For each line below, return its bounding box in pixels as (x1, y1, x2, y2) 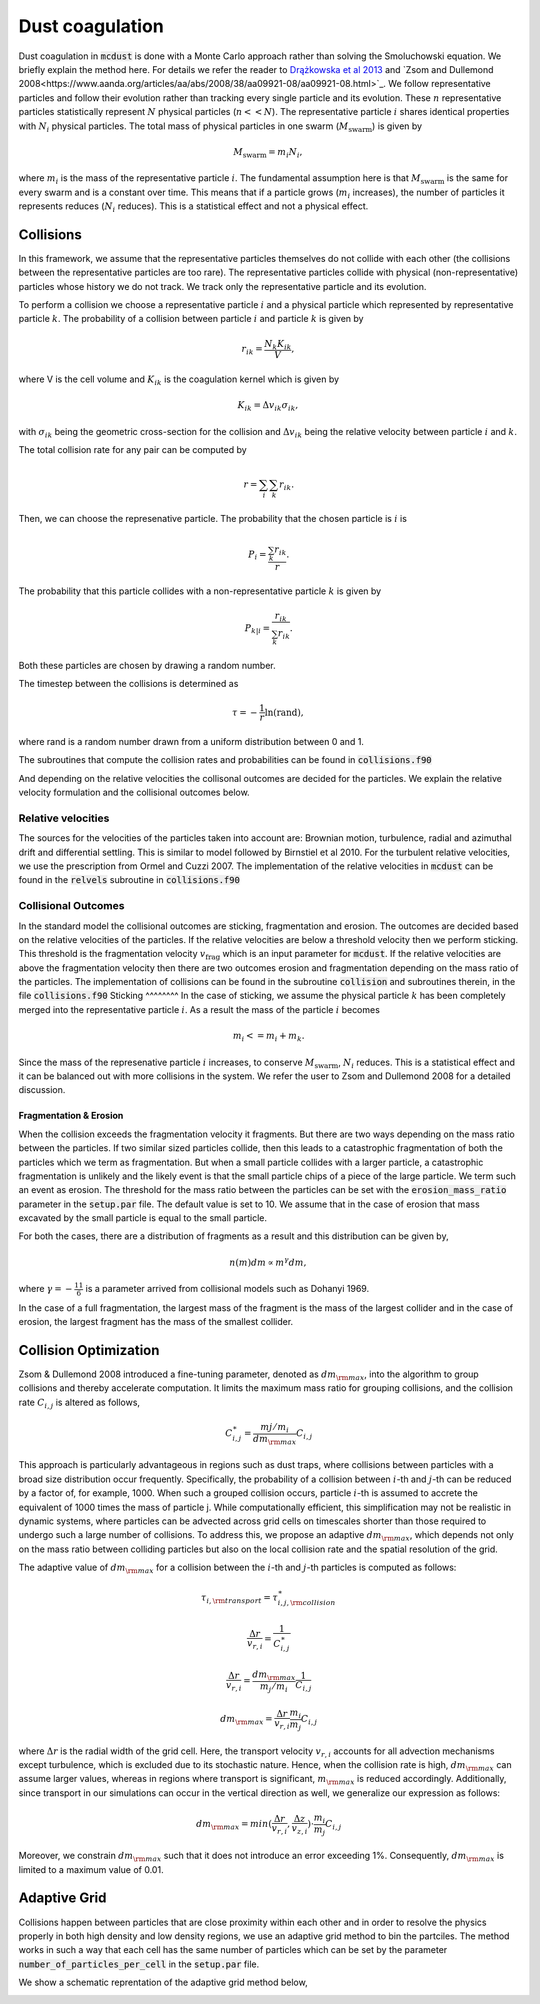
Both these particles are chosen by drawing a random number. (18, 659, 276, 671)
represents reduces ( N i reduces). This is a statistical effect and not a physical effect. (18, 200, 369, 214)
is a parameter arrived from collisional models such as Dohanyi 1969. (85, 1283, 370, 1295)
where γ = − (18, 1283, 74, 1295)
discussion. (18, 1084, 66, 1096)
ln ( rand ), (264, 706, 304, 718)
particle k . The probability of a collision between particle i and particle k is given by (18, 313, 364, 325)
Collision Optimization (18, 1341, 160, 1359)
